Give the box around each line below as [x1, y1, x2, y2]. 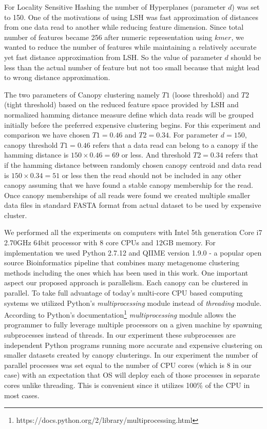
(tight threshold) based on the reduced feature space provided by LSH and [4, 99, 239, 110]
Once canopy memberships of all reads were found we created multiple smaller [4, 189, 251, 200]
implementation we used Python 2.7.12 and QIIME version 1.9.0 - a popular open [4, 247, 262, 258]
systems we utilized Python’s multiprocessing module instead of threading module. [4, 297, 262, 308]
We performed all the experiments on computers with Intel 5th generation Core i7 [4, 227, 262, 238]
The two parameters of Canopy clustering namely [4, 89, 160, 100]
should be [231, 51, 261, 62]
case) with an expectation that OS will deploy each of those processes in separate [4, 369, 260, 380]
